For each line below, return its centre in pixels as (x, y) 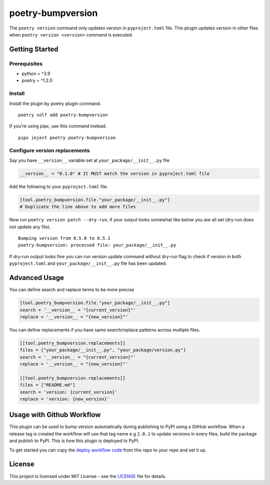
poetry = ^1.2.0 (37, 80)
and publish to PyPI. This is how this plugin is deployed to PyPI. (74, 441)
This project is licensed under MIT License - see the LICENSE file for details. (88, 476)
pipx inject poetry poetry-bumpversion (67, 138)
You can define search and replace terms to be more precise (72, 290)
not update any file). (30, 227)
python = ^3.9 (36, 74)
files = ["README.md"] (47, 385)
